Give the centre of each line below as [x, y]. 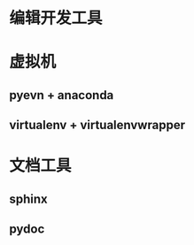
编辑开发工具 [56, 18]
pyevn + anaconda [62, 95]
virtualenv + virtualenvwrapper [97, 125]
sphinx [29, 199]
